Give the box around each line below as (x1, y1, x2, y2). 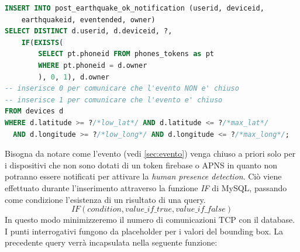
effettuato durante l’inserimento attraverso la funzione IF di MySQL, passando (5, 181, 287, 194)
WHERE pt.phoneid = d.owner (38, 61, 147, 70)
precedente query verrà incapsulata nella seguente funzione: (5, 236, 218, 248)
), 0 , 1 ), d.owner (38, 73, 110, 81)
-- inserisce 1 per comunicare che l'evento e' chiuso (5, 95, 223, 104)
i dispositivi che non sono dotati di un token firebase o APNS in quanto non (5, 158, 278, 171)
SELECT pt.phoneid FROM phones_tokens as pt (38, 50, 214, 58)
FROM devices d (5, 107, 64, 116)
